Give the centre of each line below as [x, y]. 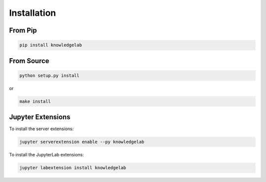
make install [35, 101]
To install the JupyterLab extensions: [47, 155]
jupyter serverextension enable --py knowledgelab [82, 142]
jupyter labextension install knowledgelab [73, 168]
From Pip [23, 30]
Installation [33, 13]
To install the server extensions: [41, 129]
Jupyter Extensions [40, 117]
